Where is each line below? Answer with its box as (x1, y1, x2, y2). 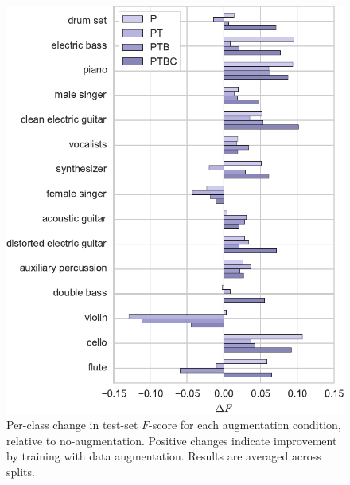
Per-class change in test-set (6, 417, 138, 433)
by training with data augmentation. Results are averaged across (6, 448, 321, 464)
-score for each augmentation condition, (149, 417, 341, 433)
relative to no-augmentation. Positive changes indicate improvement (6, 432, 337, 448)
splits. (6, 463, 35, 480)
